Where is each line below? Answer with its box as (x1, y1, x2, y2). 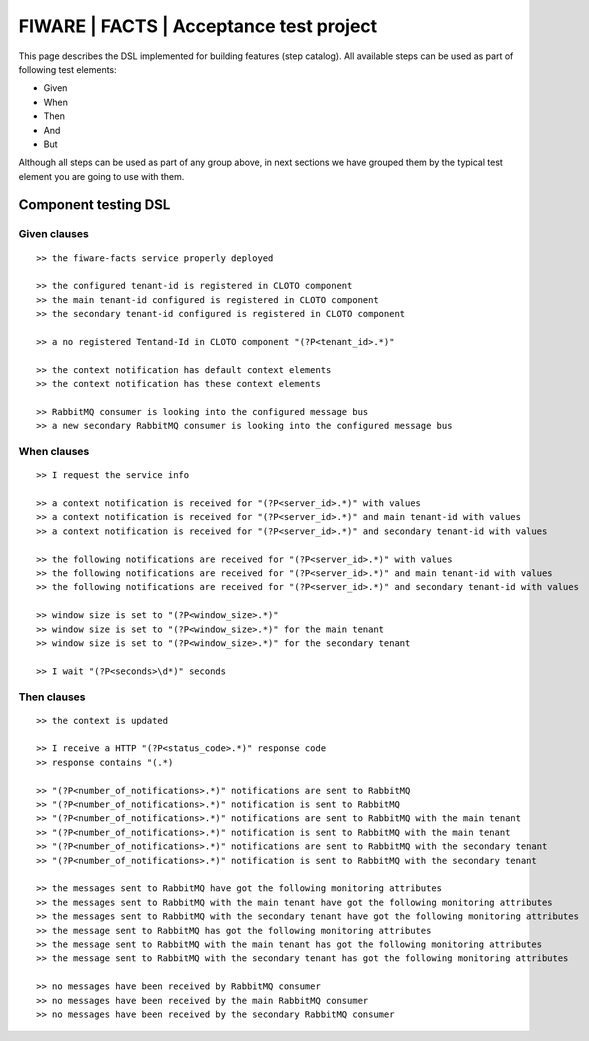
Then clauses (18, 690, 86, 704)
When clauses (18, 445, 90, 459)
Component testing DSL (18, 196, 171, 214)
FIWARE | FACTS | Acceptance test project (18, 15, 378, 37)
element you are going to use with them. (18, 170, 185, 182)
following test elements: (18, 63, 117, 75)
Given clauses (18, 227, 89, 241)
